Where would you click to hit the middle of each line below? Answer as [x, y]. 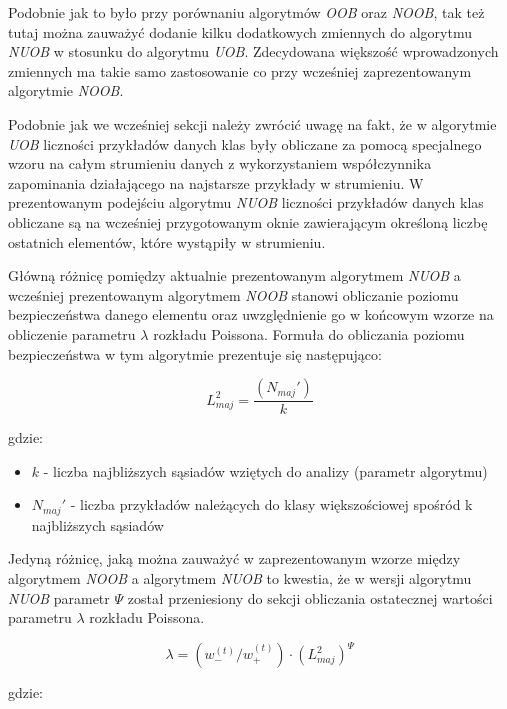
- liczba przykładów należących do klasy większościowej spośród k [271, 504]
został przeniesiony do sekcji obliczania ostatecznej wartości [310, 597]
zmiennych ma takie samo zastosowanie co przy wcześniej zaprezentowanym [240, 70]
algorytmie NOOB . [66, 90]
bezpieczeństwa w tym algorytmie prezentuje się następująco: [195, 353]
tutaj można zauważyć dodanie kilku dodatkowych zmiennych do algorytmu [240, 31]
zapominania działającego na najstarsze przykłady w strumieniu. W [216, 182]
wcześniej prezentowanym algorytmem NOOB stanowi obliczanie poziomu [233, 294]
